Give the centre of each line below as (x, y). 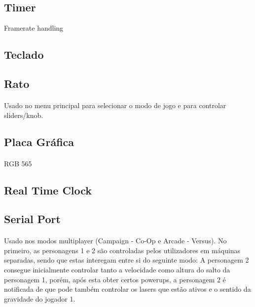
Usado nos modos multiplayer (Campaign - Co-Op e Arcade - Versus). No (115, 241)
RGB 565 (18, 163)
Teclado (24, 55)
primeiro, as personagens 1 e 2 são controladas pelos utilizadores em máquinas (122, 250)
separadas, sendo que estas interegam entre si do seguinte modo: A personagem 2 (127, 260)
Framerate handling (34, 28)
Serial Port (32, 219)
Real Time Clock (48, 190)
